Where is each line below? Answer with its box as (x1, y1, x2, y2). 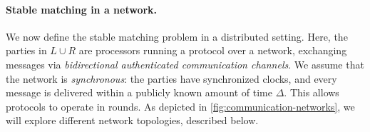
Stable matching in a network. (6, 1, 158, 16)
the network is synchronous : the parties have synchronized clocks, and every (6, 71, 337, 86)
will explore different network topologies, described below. (6, 113, 259, 128)
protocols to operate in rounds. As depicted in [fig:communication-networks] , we (6, 98, 355, 113)
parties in (6, 43, 47, 58)
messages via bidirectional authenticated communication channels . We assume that (6, 56, 364, 71)
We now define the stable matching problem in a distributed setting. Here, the (6, 29, 348, 44)
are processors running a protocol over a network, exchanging (78, 43, 347, 58)
